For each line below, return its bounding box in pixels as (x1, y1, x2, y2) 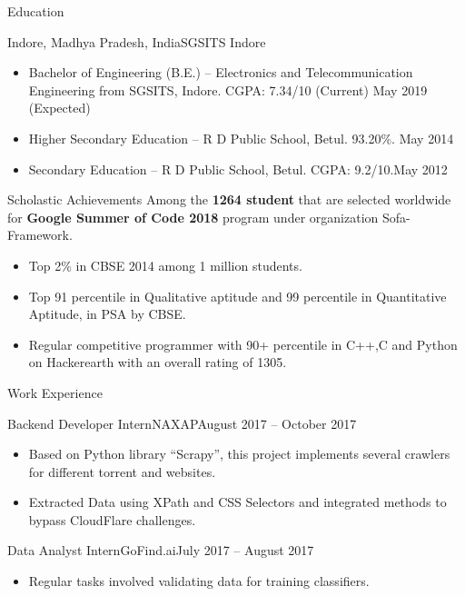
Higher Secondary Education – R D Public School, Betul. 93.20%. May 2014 (28, 128, 454, 147)
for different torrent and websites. (28, 462, 216, 481)
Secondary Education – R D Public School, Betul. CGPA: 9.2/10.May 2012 (28, 159, 448, 178)
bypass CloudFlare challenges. (28, 510, 196, 529)
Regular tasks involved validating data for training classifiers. (28, 571, 370, 591)
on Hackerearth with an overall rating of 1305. (28, 353, 287, 372)
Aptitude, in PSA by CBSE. (28, 304, 186, 323)
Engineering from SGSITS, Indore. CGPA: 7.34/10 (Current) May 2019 (28, 80, 428, 99)
